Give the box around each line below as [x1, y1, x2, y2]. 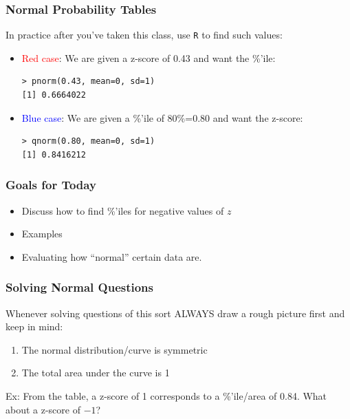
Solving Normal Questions [6, 279, 153, 296]
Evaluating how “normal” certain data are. [21, 249, 202, 264]
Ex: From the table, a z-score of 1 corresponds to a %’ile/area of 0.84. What [6, 389, 327, 403]
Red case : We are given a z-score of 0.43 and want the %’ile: [21, 50, 276, 65]
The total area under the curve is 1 [21, 365, 170, 380]
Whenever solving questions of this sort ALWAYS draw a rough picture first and [6, 305, 345, 320]
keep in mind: [6, 319, 63, 334]
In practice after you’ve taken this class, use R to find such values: [6, 28, 283, 42]
